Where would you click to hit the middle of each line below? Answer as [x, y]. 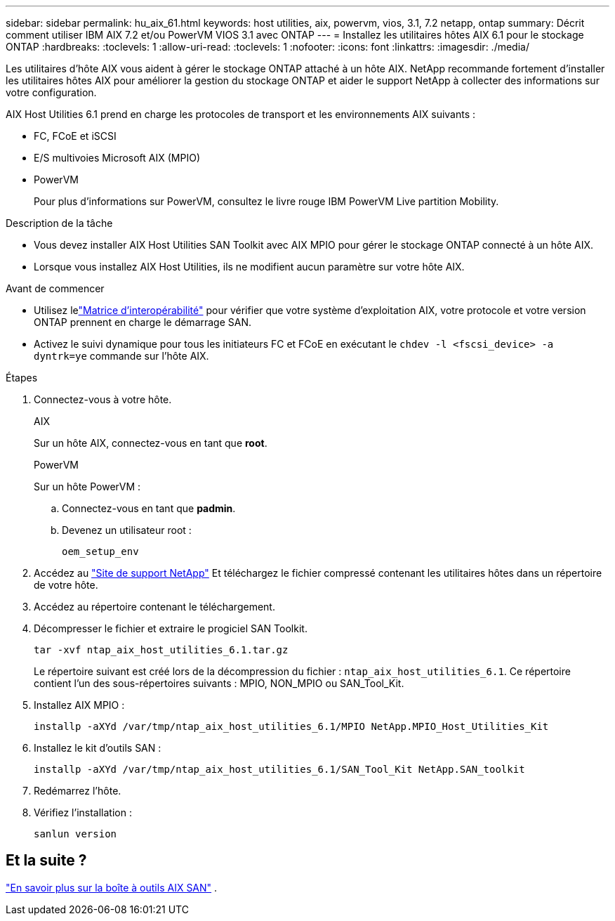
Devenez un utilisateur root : [127, 530]
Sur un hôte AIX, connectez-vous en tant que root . [151, 443]
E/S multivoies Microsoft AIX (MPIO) [117, 158]
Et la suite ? [46, 861]
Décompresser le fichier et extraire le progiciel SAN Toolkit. [171, 628]
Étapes [22, 378]
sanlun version [75, 834]
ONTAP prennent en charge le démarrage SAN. [143, 322]
